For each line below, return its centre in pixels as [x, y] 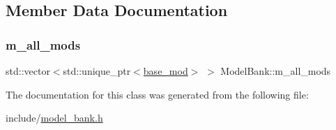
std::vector [28, 71]
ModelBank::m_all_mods [276, 71]
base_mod [166, 71]
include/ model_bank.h [54, 118]
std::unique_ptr [97, 71]
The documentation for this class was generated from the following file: [157, 94]
